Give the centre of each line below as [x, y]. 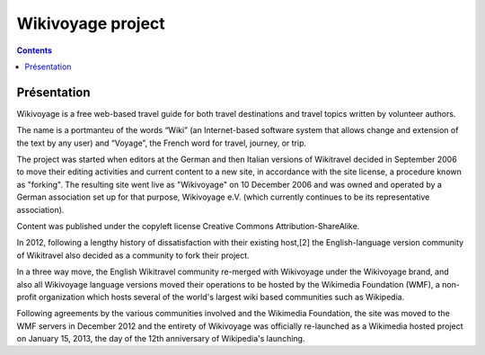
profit [27, 297]
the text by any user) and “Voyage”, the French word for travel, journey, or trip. [162, 143]
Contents [35, 50]
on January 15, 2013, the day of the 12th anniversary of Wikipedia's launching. [161, 339]
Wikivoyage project [91, 23]
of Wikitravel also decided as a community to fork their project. [133, 255]
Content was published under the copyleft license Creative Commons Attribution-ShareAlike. [188, 226]
